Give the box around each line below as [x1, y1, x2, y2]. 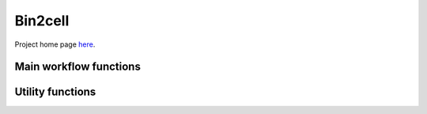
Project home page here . [14, 40, 96, 49]
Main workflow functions [14, 60, 142, 74]
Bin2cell [14, 12, 70, 29]
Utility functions [14, 85, 96, 99]
